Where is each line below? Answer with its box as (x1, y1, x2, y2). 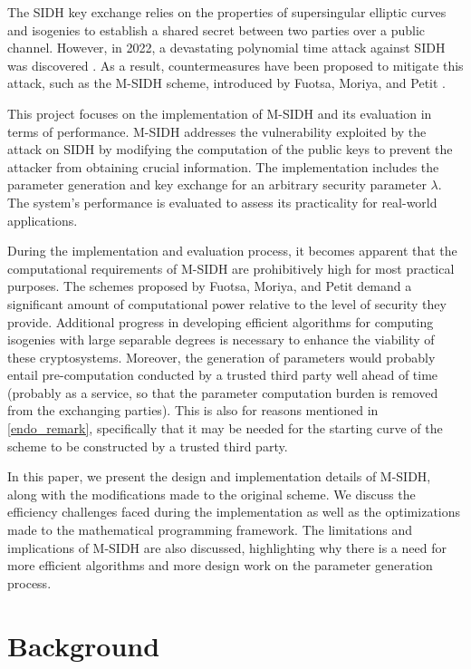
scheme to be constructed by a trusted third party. (7, 436, 288, 455)
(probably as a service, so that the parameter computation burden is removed (7, 383, 438, 402)
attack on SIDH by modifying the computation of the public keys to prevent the (7, 140, 453, 159)
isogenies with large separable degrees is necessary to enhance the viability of (7, 330, 435, 349)
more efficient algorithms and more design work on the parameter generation (7, 556, 433, 575)
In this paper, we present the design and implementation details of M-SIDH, (7, 467, 431, 486)
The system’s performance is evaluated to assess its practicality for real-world (7, 192, 437, 211)
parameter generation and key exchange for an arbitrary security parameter (7, 175, 427, 194)
